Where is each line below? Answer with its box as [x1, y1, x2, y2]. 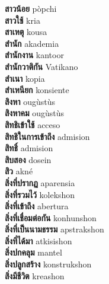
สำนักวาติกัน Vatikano [5, 60, 78, 72]
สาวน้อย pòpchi [5, 2, 57, 14]
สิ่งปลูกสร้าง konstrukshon [5, 258, 92, 270]
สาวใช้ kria [5, 14, 40, 26]
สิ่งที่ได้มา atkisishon [5, 234, 72, 247]
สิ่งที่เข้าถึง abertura [5, 200, 69, 212]
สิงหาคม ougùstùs [5, 107, 65, 119]
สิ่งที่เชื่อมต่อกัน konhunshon [5, 211, 97, 224]
